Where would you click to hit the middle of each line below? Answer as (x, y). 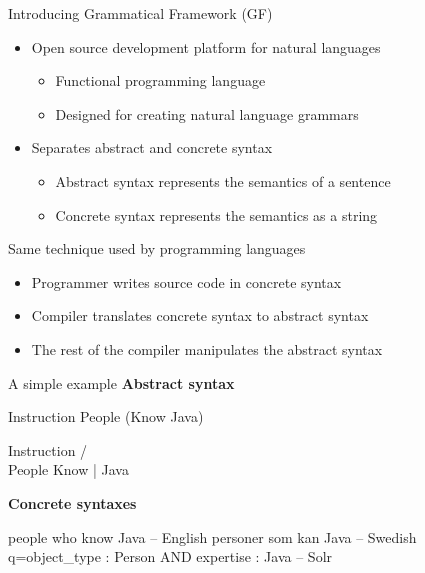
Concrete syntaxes (72, 502)
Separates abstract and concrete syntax (152, 147)
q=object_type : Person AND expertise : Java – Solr (170, 556)
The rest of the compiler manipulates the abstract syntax (207, 348)
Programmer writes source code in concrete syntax (186, 281)
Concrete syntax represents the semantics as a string (216, 214)
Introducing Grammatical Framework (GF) (140, 13)
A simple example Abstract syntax (121, 382)
